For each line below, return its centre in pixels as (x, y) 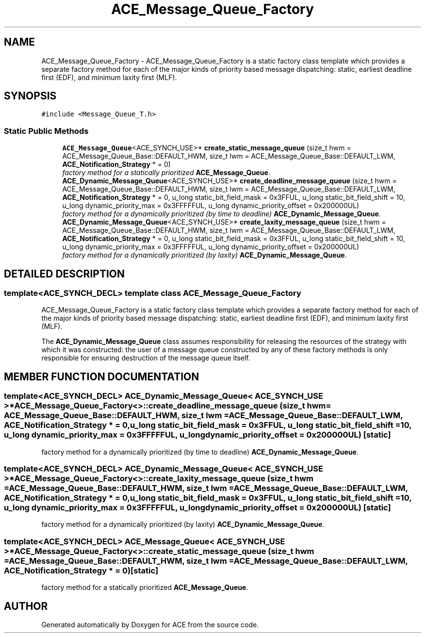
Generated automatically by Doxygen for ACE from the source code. (150, 624)
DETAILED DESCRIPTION (65, 274)
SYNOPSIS (30, 96)
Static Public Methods (46, 131)
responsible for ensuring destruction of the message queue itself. (146, 358)
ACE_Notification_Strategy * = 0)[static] (81, 570)
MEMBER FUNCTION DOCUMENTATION (102, 376)
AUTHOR (26, 606)
